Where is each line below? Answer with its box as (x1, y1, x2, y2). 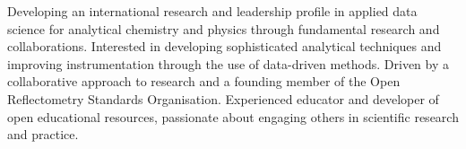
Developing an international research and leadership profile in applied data (7, 2, 418, 20)
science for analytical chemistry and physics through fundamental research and (7, 19, 440, 38)
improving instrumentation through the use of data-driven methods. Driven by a (7, 54, 450, 73)
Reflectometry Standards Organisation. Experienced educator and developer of (7, 89, 439, 108)
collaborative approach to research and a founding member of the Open (7, 72, 401, 91)
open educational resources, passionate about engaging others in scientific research (7, 107, 459, 126)
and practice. (7, 125, 79, 144)
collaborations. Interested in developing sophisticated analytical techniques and (7, 37, 442, 56)
